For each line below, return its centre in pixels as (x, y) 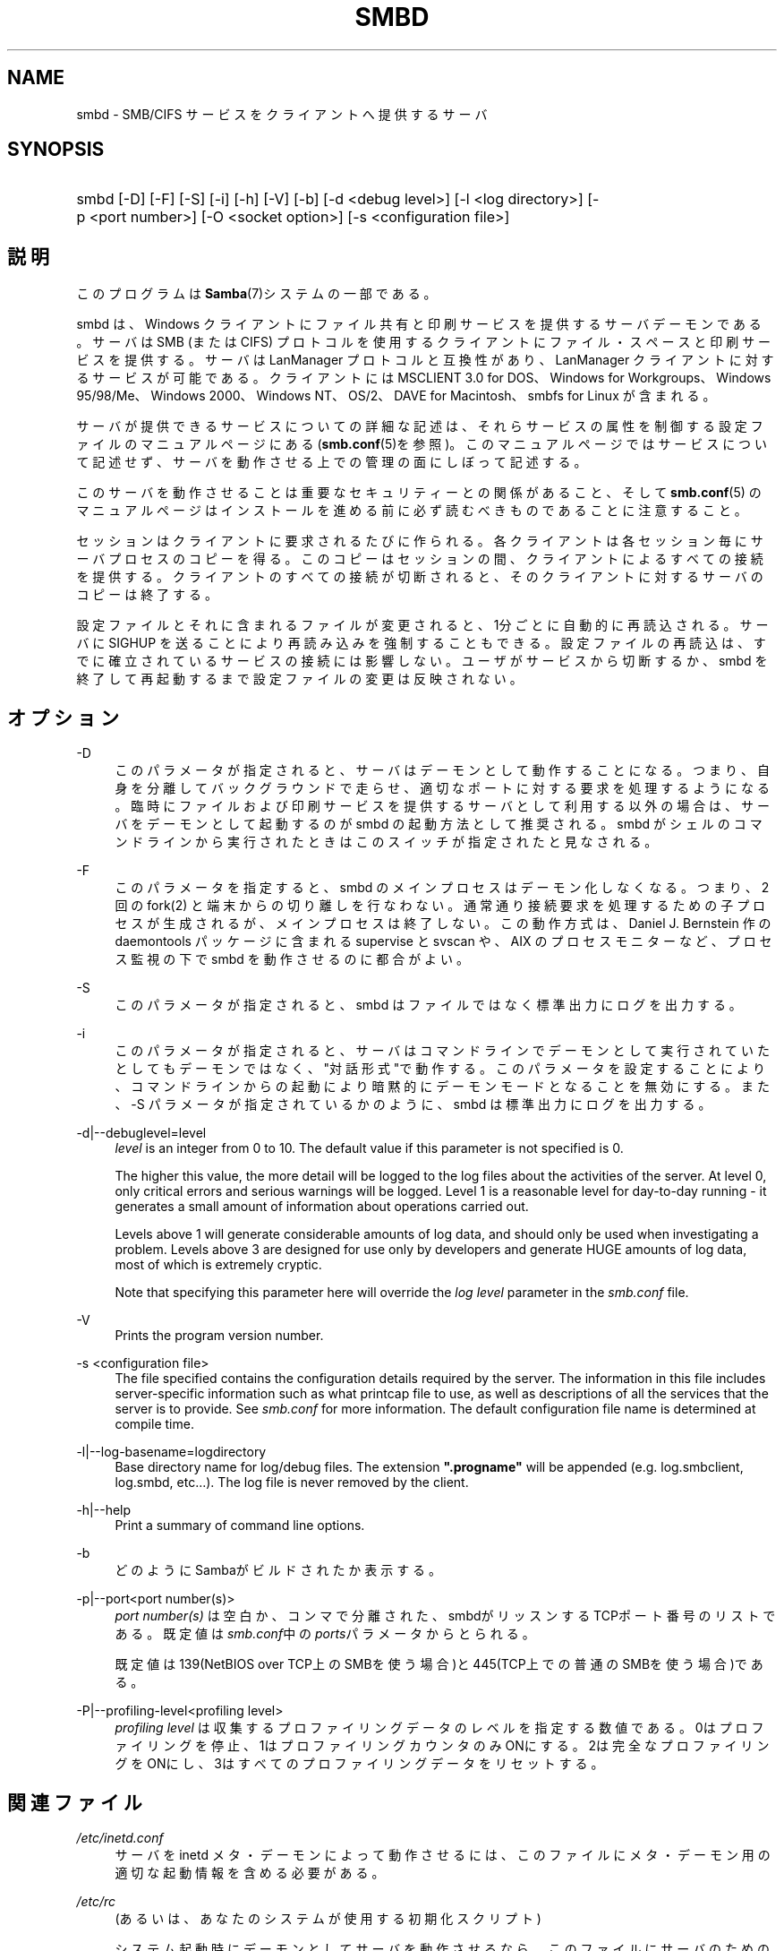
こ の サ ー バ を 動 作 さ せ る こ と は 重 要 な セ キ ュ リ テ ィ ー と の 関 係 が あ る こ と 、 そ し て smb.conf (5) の (419, 493)
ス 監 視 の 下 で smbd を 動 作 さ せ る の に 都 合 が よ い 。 (292, 959)
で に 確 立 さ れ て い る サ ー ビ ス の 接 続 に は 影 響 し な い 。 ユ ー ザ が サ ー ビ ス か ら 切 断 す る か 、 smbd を (422, 661)
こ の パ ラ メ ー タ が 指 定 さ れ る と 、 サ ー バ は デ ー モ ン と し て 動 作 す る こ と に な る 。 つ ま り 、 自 (442, 770)
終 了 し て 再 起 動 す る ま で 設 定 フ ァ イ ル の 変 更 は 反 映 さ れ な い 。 (299, 679)
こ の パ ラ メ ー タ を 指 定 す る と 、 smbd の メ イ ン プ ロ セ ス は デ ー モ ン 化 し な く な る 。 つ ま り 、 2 (442, 888)
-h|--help (104, 1510)
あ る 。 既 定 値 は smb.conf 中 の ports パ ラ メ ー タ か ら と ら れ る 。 (325, 1634)
